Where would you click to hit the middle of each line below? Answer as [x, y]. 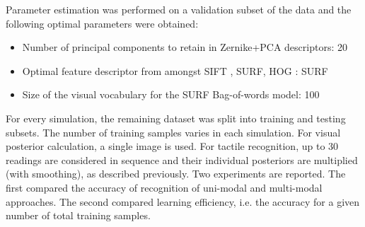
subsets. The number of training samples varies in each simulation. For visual [173, 132]
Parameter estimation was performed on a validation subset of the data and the [179, 9]
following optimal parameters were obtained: [102, 23]
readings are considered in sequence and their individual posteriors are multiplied [182, 159]
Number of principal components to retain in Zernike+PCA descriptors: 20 [185, 47]
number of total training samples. [78, 215]
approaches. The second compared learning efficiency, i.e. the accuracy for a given [183, 201]
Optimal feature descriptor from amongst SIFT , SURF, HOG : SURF [175, 70]
